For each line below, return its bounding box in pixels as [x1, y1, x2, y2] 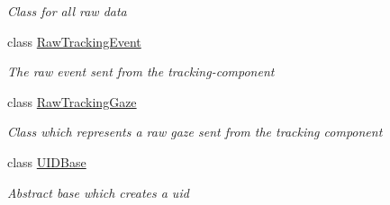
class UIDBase [7, 152, 86, 171]
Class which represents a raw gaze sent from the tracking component [7, 122, 383, 141]
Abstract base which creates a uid [7, 183, 189, 201]
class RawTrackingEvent [7, 31, 141, 50]
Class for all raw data [7, 2, 127, 20]
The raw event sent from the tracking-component [7, 62, 275, 81]
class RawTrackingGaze [7, 92, 137, 111]
